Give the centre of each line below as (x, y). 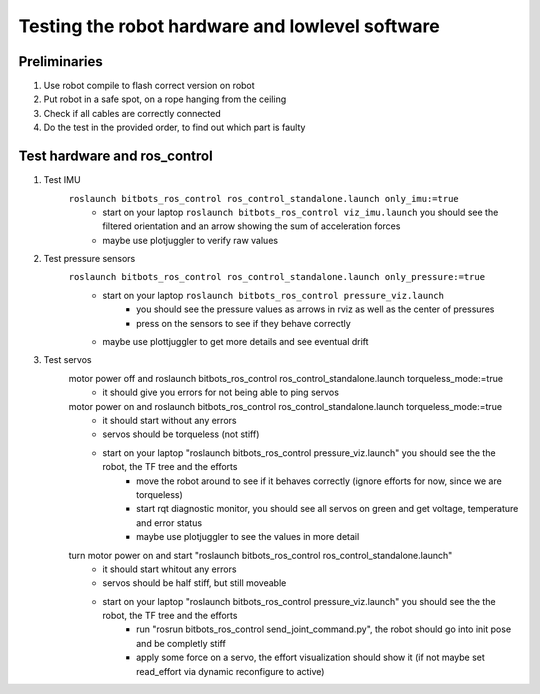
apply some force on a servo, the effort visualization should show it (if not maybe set (310, 657)
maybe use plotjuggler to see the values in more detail (248, 537)
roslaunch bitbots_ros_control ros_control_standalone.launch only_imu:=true (263, 198)
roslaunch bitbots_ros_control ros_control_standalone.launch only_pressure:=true (276, 277)
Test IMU (62, 180)
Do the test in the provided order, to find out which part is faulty (174, 127)
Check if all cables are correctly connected (132, 113)
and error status (169, 522)
